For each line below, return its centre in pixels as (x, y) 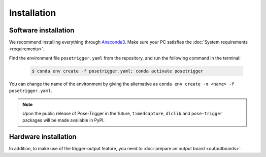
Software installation (42, 30)
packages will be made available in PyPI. (64, 120)
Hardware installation (43, 137)
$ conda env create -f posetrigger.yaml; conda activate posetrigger (117, 71)
